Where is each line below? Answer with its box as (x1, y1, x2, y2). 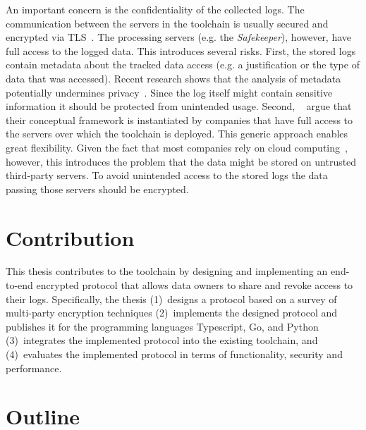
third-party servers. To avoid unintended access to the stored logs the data (6, 168, 328, 183)
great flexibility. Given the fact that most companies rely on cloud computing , (6, 140, 348, 154)
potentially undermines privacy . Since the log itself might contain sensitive (6, 85, 333, 99)
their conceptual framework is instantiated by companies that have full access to (6, 112, 353, 127)
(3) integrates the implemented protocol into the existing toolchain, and (6, 333, 318, 348)
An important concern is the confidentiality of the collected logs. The (6, 2, 305, 16)
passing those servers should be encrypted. (6, 181, 189, 196)
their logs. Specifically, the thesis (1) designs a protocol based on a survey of (6, 291, 337, 306)
